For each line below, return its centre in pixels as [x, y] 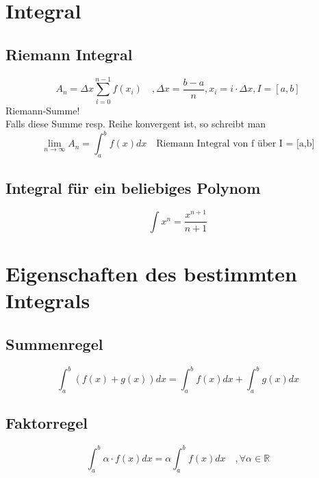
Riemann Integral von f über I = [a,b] [235, 144]
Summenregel [54, 343]
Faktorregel [47, 423]
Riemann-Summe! [43, 110]
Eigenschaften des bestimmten [151, 274]
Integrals [48, 300]
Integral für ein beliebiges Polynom [133, 187]
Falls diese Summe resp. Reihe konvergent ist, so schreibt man [136, 124]
